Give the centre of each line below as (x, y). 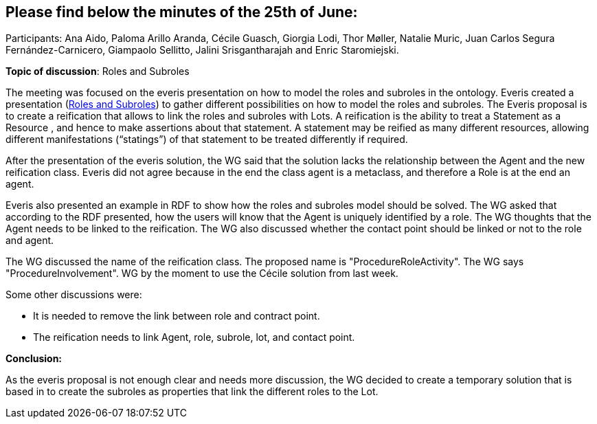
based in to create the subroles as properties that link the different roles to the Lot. (192, 392)
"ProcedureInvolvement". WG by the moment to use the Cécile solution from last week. (202, 274)
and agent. (30, 241)
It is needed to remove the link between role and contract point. (177, 316)
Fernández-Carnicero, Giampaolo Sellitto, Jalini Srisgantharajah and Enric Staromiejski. (202, 50)
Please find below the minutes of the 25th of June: (182, 12)
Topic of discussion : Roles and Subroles (98, 71)
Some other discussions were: (74, 295)
